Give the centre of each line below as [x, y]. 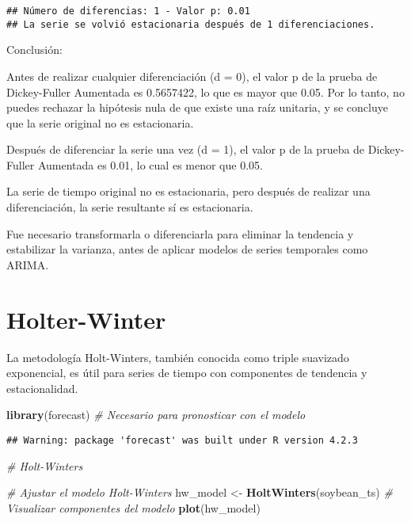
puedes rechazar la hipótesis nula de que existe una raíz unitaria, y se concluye [197, 107]
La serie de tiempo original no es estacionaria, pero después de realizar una [188, 191]
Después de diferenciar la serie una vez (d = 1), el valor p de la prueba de [186, 149]
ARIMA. [28, 264]
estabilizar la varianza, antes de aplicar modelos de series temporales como [187, 249]
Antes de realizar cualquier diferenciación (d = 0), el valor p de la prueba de [192, 76]
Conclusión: [34, 50]
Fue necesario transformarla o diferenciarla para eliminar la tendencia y [180, 233]
